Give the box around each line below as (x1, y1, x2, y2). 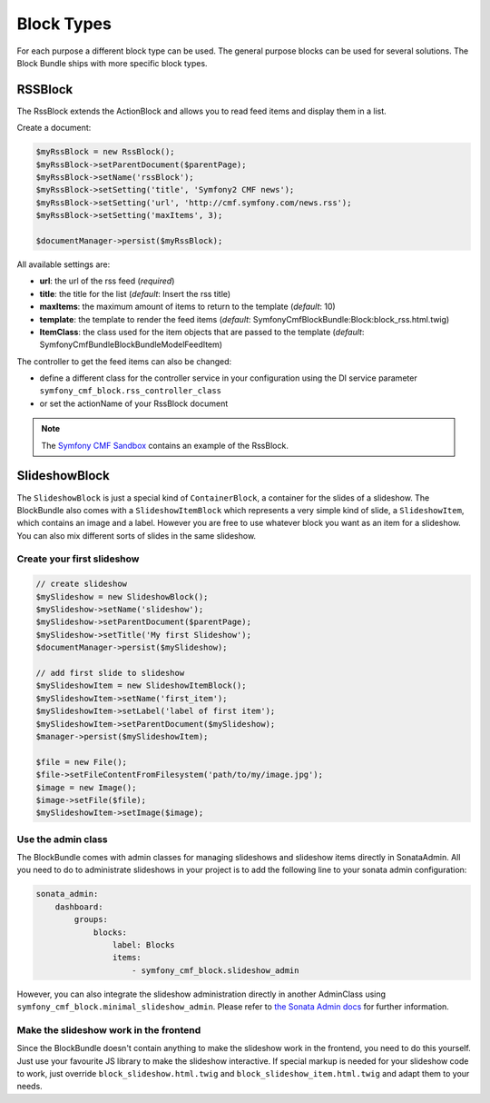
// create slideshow (35, 579, 127, 590)
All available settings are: (16, 259, 111, 270)
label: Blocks (112, 939, 176, 949)
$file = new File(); (35, 757, 127, 767)
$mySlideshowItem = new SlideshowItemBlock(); (35, 681, 247, 691)
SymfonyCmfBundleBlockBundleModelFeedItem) (39, 339, 222, 350)
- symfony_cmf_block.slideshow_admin (132, 965, 299, 976)
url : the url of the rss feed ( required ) (39, 275, 175, 286)
